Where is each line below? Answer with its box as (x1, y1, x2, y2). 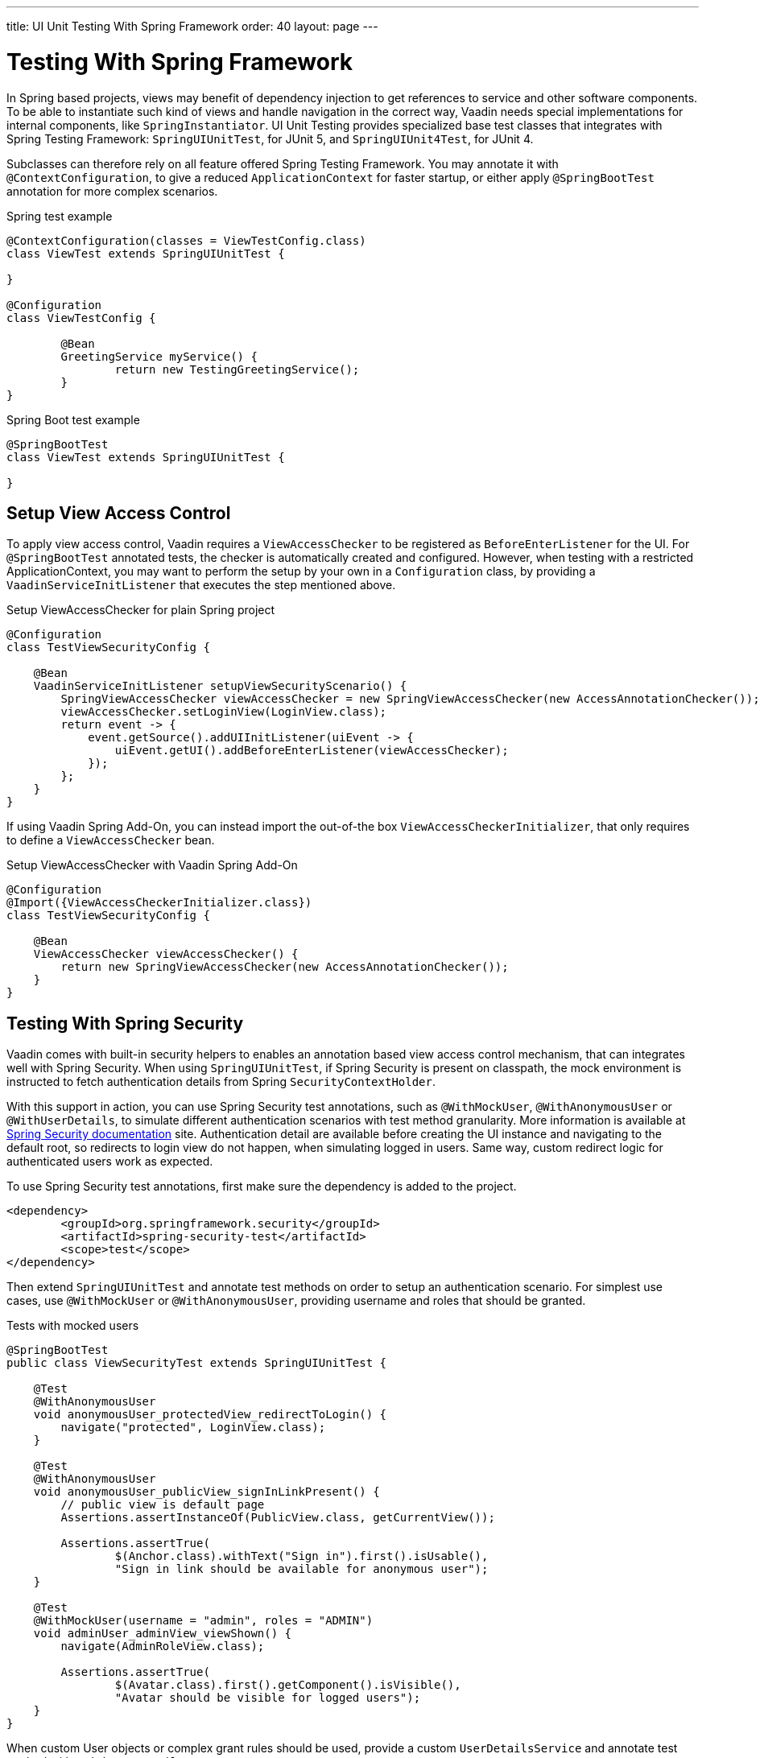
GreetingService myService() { (60, 349, 258, 363)
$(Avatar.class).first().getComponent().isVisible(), (114, 1678, 461, 1692)
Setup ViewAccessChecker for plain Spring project (6, 603, 275, 617)
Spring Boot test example (6, 412, 140, 427)
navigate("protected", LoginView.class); (60, 1421, 326, 1434)
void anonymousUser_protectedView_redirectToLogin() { (33, 1408, 387, 1422)
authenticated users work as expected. (6, 1154, 213, 1169)
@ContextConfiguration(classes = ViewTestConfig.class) (6, 233, 366, 247)
